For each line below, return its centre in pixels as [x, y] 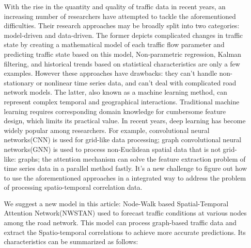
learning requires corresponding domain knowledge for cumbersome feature [115, 111]
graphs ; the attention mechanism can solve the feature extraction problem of [132, 158]
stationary [19, 82]
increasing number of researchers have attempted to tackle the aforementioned [120, 16]
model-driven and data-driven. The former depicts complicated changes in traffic [124, 35]
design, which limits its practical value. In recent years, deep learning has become [125, 121]
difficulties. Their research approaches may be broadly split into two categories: [122, 25]
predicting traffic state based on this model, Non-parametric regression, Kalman [123, 54]
